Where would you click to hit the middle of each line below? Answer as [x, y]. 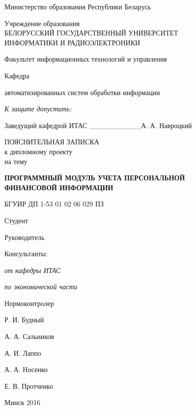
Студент [16, 220]
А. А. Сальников [29, 336]
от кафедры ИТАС [33, 270]
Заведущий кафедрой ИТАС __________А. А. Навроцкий [98, 125]
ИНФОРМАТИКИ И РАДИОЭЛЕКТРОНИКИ [72, 42]
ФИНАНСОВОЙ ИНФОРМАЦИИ [59, 187]
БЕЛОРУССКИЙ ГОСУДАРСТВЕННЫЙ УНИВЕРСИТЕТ [91, 33]
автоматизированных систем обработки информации [82, 92]
